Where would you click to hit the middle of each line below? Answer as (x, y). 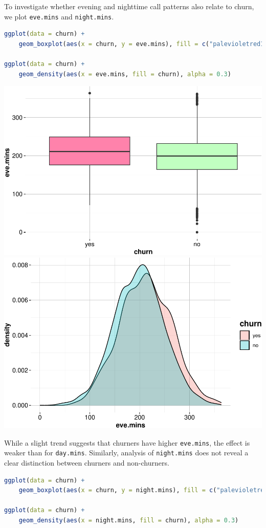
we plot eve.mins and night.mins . (59, 16)
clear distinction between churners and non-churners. (87, 462)
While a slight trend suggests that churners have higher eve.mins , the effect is (127, 442)
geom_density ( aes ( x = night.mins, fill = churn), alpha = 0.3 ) (129, 520)
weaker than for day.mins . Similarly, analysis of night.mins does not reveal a (126, 453)
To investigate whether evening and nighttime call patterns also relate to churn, (129, 6)
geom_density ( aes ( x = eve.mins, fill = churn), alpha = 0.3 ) (125, 74)
